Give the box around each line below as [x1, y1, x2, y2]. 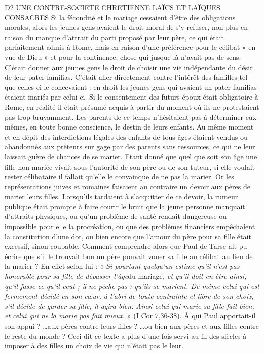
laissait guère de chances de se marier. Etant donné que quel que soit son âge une [5, 151, 257, 162]
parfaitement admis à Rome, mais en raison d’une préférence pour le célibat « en [5, 42, 256, 52]
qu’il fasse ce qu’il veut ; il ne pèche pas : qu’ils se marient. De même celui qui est [5, 280, 259, 291]
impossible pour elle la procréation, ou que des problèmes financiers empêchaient [5, 221, 255, 232]
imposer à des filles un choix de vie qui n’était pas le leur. [5, 340, 184, 351]
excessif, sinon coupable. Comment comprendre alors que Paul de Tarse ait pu [5, 241, 247, 251]
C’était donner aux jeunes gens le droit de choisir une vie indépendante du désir [5, 61, 253, 72]
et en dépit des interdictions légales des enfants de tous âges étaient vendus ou [5, 131, 248, 142]
